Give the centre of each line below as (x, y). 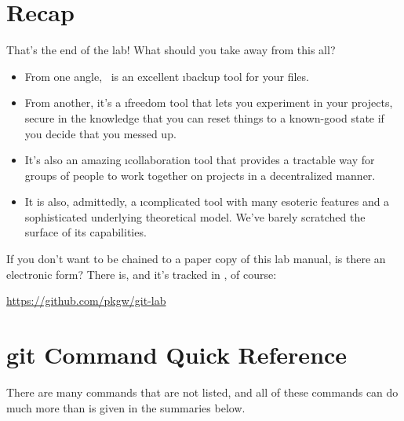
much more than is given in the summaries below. (126, 407)
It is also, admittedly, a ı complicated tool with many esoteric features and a (207, 201)
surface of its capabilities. (86, 232)
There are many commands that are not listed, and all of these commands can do (202, 392)
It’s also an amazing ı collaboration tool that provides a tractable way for (200, 160)
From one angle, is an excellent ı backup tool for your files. (167, 76)
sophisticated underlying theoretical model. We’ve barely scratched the (195, 216)
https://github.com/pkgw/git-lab (86, 300)
